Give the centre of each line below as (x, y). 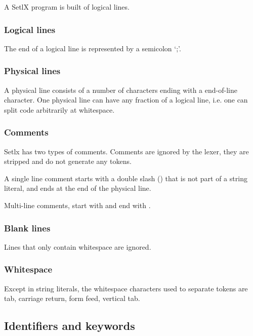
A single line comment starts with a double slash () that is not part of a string (126, 178)
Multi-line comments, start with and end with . (77, 205)
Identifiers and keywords (70, 326)
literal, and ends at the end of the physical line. (78, 188)
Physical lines (32, 71)
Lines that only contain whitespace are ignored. (78, 246)
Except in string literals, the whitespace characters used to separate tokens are (126, 288)
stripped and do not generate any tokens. (68, 161)
